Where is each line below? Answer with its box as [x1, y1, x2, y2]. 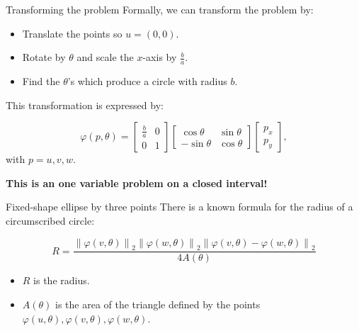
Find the [22, 74, 60, 89]
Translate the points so [22, 26, 122, 40]
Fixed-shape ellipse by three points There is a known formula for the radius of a [6, 199, 353, 214]
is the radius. [33, 273, 90, 288]
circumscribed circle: [6, 213, 95, 228]
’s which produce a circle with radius [67, 74, 227, 89]
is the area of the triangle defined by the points [55, 297, 261, 311]
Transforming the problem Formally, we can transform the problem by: [6, 2, 314, 16]
